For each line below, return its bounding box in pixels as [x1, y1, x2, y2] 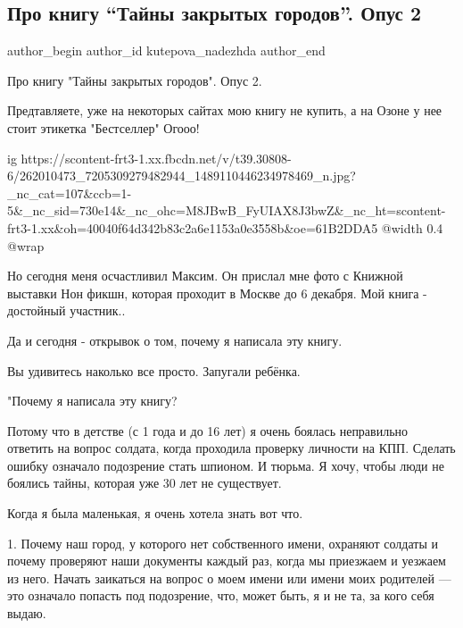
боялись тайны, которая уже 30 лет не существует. [7, 473, 282, 492]
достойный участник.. [7, 301, 126, 320]
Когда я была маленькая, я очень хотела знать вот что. [7, 504, 303, 523]
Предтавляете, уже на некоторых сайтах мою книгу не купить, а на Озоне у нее [7, 101, 442, 120]
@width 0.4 [381, 218, 443, 237]
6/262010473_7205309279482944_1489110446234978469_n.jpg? [7, 166, 356, 185]
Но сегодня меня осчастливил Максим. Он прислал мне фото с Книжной [7, 266, 403, 285]
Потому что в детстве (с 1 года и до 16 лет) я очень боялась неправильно [7, 421, 409, 440]
